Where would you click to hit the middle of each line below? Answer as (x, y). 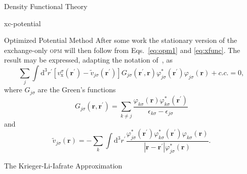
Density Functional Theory (46, 6)
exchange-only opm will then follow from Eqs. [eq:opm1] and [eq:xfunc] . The (122, 50)
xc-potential (23, 23)
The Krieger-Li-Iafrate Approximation (63, 165)
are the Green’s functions (77, 90)
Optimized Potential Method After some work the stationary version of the (121, 40)
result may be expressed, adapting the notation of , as (88, 60)
